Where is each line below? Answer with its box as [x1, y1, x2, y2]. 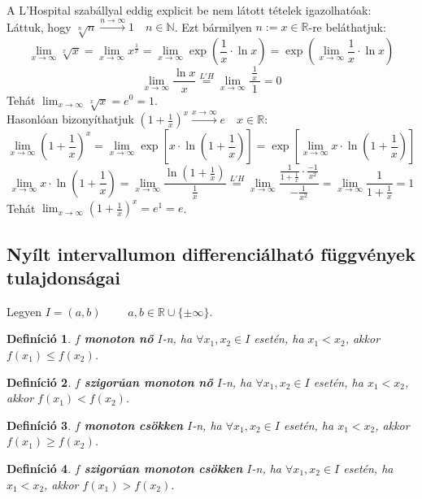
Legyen [7, 302, 41, 319]
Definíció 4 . [7, 459, 72, 476]
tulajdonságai [7, 264, 120, 289]
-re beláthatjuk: [308, 18, 386, 35]
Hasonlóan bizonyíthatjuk [7, 111, 134, 128]
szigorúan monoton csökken [84, 459, 243, 476]
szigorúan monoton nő [84, 373, 213, 390]
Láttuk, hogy [7, 18, 72, 35]
